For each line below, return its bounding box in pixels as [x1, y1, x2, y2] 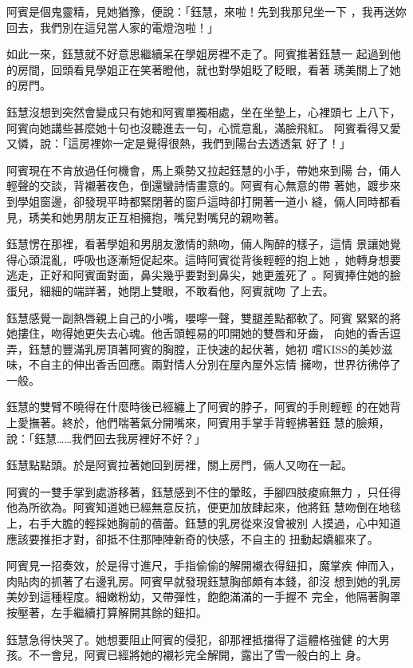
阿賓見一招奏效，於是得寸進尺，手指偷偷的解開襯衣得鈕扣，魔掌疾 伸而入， [6, 557, 401, 574]
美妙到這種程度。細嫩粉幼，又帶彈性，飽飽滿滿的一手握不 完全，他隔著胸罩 [6, 588, 401, 605]
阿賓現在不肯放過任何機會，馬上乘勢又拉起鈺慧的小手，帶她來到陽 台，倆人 [6, 161, 401, 178]
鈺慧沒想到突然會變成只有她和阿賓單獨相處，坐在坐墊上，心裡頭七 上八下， [6, 103, 401, 120]
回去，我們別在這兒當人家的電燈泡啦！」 [6, 18, 218, 35]
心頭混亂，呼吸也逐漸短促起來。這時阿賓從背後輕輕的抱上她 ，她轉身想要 [17, 251, 401, 267]
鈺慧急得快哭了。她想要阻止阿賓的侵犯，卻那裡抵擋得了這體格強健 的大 [6, 630, 379, 647]
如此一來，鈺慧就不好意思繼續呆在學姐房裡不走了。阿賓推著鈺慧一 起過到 [6, 45, 390, 62]
